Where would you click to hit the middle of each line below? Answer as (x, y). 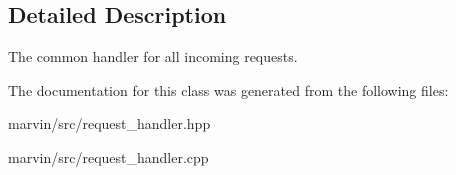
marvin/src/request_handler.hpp (109, 123)
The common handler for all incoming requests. (153, 56)
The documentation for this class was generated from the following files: (228, 89)
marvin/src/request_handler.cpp (108, 156)
